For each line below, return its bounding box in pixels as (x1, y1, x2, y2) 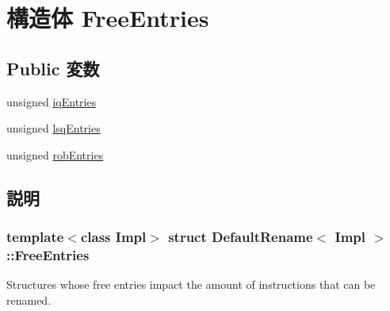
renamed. (6, 291, 52, 308)
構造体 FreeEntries (6, 2, 209, 34)
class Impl (80, 227, 147, 247)
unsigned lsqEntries (6, 120, 101, 136)
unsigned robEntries (6, 146, 104, 163)
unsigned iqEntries (6, 93, 97, 109)
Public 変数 (6, 56, 100, 80)
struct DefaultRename (168, 227, 313, 247)
